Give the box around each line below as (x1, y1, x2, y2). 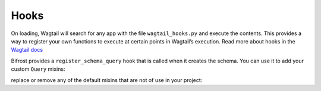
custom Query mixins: (11, 65, 65, 73)
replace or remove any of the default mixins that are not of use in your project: (11, 76, 203, 83)
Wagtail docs (11, 46, 43, 54)
